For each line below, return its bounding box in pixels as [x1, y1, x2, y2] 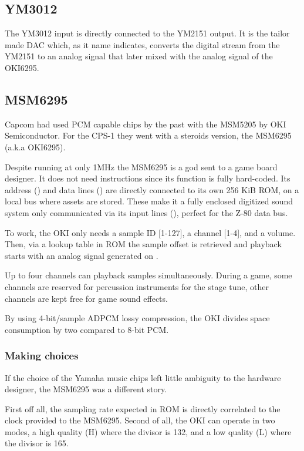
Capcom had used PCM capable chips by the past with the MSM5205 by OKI [5, 117, 286, 130]
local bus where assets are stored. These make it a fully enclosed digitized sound [5, 195, 293, 207]
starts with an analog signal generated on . [5, 249, 158, 261]
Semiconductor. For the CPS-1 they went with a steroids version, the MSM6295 [5, 129, 292, 142]
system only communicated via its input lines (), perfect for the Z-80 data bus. [5, 206, 288, 218]
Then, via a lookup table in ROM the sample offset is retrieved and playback [5, 238, 282, 250]
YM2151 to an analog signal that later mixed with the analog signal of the [5, 50, 273, 62]
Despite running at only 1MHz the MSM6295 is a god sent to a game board [5, 160, 278, 173]
